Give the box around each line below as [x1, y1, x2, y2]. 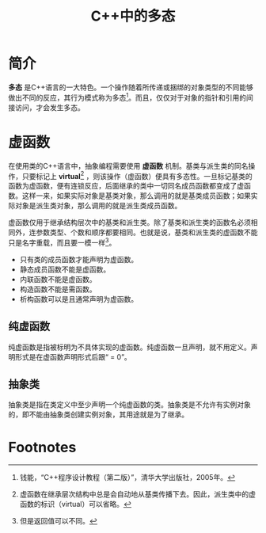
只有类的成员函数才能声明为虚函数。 [19, 254, 139, 264]
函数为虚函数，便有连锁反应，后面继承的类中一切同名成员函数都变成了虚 [8, 181, 244, 191]
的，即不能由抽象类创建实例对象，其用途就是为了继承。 [8, 409, 188, 420]
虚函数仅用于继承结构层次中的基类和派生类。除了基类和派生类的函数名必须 [8, 218, 251, 227]
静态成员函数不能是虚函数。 [19, 265, 111, 274]
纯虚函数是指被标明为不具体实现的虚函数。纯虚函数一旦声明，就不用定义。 [8, 342, 251, 352]
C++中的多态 [90, 7, 176, 25]
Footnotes [8, 438, 77, 456]
